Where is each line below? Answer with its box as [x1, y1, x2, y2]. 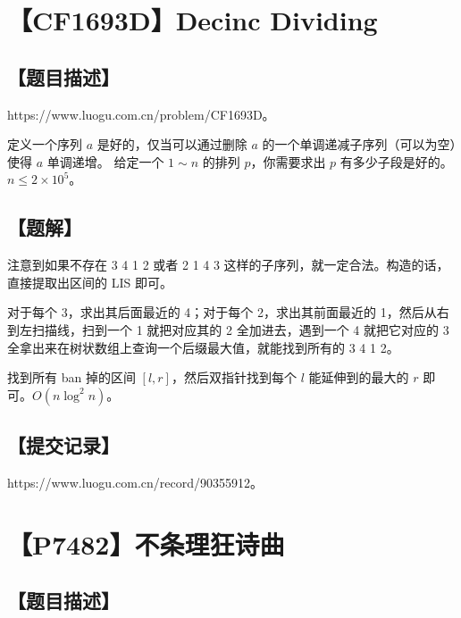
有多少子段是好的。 [339, 152, 453, 171]
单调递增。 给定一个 [46, 152, 164, 171]
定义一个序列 [7, 135, 82, 154]
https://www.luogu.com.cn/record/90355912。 [7, 472, 264, 491]
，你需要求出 [250, 152, 326, 171]
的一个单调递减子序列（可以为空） [262, 135, 457, 154]
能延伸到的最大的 [308, 368, 409, 387]
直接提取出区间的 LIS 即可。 [7, 272, 172, 291]
